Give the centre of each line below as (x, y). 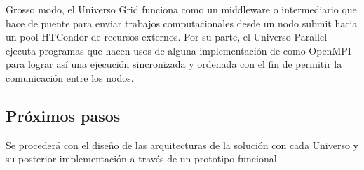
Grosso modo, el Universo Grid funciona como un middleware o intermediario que (181, 9)
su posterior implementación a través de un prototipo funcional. (143, 158)
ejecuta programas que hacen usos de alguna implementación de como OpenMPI (178, 50)
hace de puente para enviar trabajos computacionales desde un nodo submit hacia (182, 23)
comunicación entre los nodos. (70, 77)
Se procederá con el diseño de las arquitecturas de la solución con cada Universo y (182, 144)
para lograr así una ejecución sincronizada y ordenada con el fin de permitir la (174, 64)
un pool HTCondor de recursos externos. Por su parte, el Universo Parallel (167, 37)
